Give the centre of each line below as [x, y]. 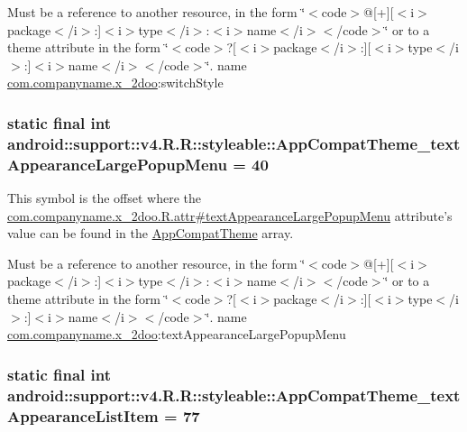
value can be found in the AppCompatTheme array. [151, 233]
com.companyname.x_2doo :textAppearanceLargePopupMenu [177, 334]
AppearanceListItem [83, 415]
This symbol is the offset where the [104, 198]
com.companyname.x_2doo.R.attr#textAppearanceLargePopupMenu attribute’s [230, 215]
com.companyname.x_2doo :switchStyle [115, 83]
